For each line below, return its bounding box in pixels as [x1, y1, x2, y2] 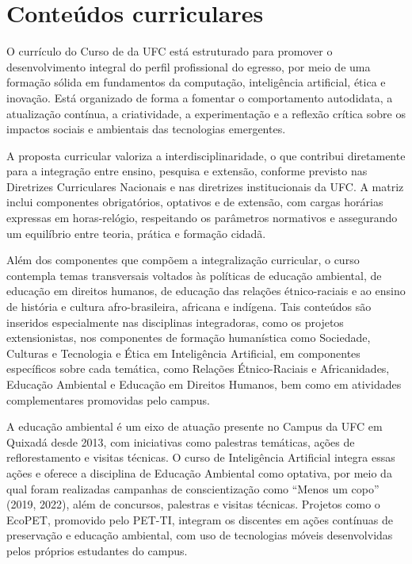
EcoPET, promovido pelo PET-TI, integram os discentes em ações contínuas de [6, 511, 393, 528]
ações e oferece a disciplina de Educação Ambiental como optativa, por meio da [6, 464, 392, 481]
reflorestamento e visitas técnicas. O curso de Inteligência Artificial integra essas [6, 449, 395, 466]
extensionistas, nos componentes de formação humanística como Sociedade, [6, 329, 371, 346]
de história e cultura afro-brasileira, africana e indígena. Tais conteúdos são [6, 298, 372, 315]
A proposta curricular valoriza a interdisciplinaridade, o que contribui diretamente [6, 147, 406, 163]
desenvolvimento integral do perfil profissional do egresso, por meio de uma [6, 58, 371, 75]
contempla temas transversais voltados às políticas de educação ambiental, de [6, 267, 382, 283]
